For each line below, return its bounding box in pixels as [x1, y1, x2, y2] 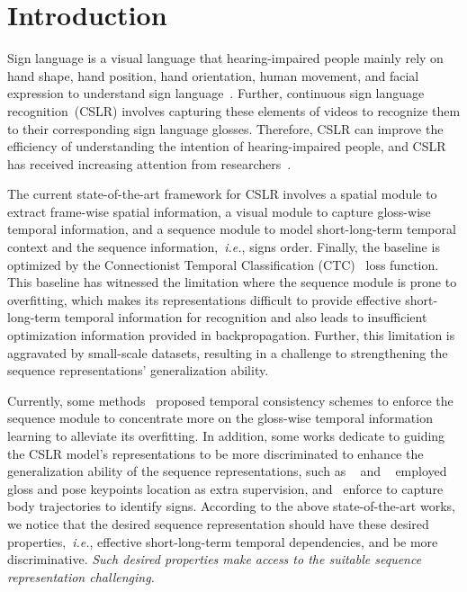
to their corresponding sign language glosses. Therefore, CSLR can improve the [7, 119, 444, 138]
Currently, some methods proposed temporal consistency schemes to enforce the [7, 390, 454, 409]
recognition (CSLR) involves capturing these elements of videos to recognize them [7, 101, 461, 120]
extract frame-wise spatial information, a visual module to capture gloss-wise [7, 202, 431, 220]
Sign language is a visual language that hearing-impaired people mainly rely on [7, 49, 444, 67]
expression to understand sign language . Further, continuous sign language [7, 84, 425, 103]
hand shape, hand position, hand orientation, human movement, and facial [7, 66, 419, 85]
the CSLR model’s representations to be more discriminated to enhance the [7, 444, 424, 462]
